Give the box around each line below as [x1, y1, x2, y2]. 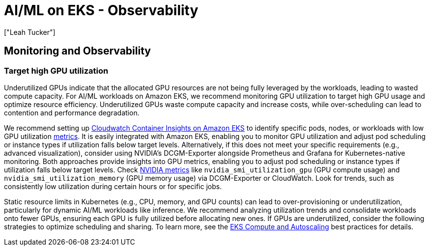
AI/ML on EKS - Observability [4, 2, 199, 19]
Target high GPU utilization [4, 65, 109, 76]
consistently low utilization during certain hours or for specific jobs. [4, 182, 222, 191]
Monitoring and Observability [4, 45, 151, 57]
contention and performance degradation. [4, 108, 140, 117]
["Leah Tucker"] [4, 28, 56, 36]
